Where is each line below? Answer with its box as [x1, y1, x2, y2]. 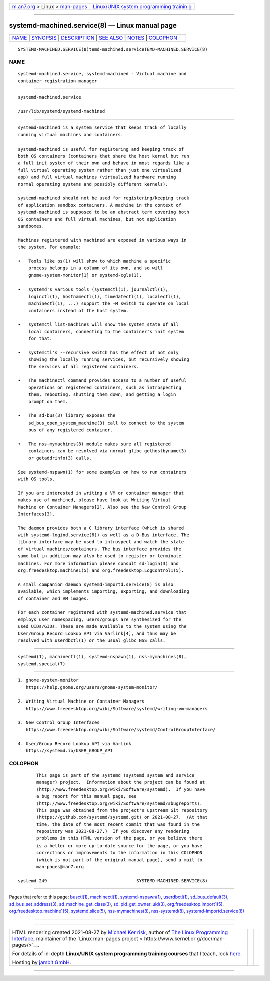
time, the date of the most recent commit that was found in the [36, 821, 200, 827]
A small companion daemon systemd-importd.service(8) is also [18, 581, 174, 587]
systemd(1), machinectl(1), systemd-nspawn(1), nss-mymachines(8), [18, 654, 187, 660]
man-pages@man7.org [36, 864, 84, 870]
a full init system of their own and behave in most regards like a [18, 160, 189, 166]
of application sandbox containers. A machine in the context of [18, 202, 182, 208]
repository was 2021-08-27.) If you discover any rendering [36, 828, 189, 834]
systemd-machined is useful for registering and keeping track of [18, 146, 184, 152]
